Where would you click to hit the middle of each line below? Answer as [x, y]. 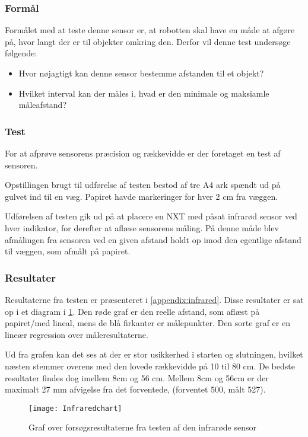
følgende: [21, 53]
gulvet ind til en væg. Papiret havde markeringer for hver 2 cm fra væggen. [142, 196]
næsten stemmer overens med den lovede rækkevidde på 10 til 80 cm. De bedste [150, 366]
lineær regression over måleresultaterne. [77, 334]
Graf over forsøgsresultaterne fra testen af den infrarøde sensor [142, 427]
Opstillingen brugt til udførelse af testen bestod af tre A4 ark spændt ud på [143, 185]
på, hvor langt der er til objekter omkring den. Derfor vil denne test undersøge [148, 41]
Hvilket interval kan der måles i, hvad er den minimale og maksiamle [144, 93]
